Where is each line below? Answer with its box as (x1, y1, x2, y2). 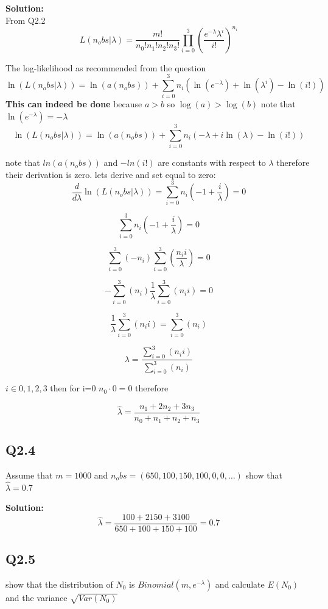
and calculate (215, 577, 265, 590)
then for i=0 (50, 382, 96, 394)
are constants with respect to (158, 156, 266, 169)
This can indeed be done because (5, 98, 142, 110)
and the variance (5, 591, 68, 604)
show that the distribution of (5, 577, 113, 590)
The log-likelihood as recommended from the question (5, 61, 206, 74)
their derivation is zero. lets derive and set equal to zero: (5, 168, 216, 180)
